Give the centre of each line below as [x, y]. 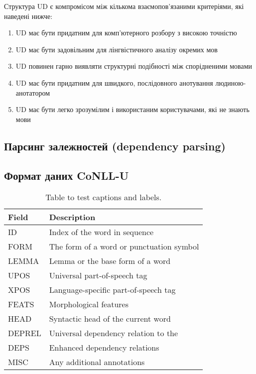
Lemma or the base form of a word [110, 261]
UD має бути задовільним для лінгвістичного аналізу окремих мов [117, 49]
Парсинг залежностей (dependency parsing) [115, 146]
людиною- [231, 82]
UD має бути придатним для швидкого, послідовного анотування [114, 82]
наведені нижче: [28, 16]
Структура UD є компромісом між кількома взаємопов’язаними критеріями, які [124, 6]
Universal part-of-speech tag [98, 275]
